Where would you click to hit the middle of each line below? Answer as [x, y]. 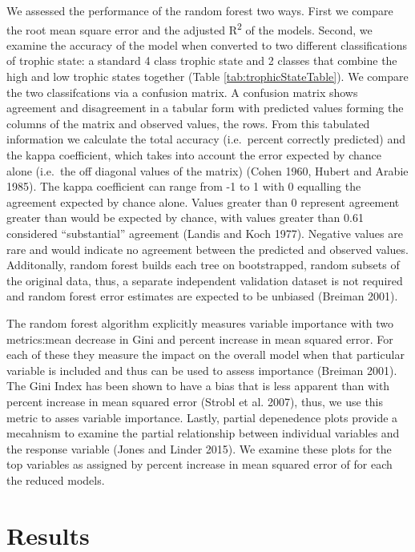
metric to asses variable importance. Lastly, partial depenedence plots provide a [202, 417]
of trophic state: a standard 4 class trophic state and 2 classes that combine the [202, 60]
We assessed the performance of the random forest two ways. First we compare [200, 10]
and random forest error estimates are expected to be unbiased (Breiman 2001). [202, 296]
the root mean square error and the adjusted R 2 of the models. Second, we [189, 28]
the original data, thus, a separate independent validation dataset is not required [205, 280]
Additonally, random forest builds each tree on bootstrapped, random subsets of [203, 265]
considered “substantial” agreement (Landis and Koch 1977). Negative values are [205, 233]
